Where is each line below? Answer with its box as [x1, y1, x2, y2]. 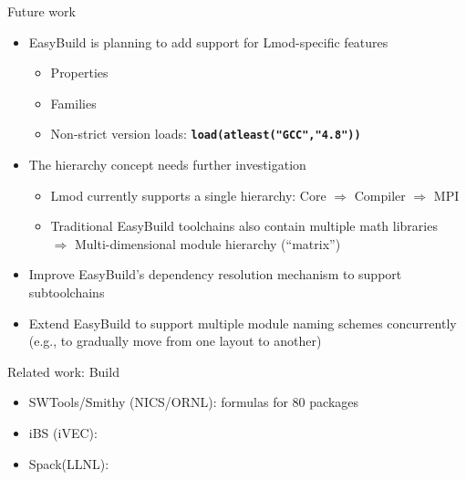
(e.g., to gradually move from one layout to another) [28, 331, 322, 350]
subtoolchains [28, 283, 105, 301]
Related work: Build [7, 361, 119, 381]
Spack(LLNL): [28, 454, 109, 473]
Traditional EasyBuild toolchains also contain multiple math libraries [50, 216, 438, 235]
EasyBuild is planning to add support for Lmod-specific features [28, 32, 388, 51]
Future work [7, 2, 76, 20]
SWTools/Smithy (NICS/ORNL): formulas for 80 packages [28, 392, 359, 412]
